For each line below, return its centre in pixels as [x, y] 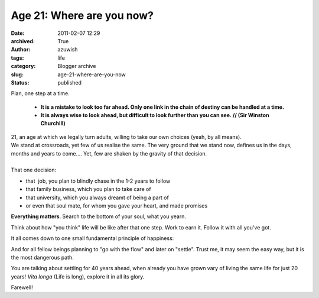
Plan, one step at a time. [40, 93]
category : [23, 66]
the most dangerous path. [42, 257]
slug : [17, 74]
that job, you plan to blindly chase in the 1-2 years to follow [98, 181]
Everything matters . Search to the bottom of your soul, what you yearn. [98, 216]
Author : [21, 50]
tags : [17, 58]
